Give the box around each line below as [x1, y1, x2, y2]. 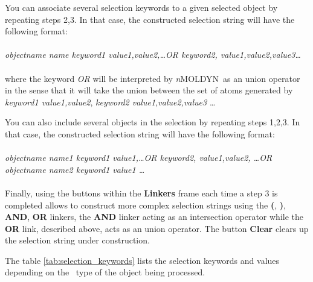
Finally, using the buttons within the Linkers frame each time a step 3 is [5, 186, 278, 199]
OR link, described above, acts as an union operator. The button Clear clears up [5, 222, 309, 234]
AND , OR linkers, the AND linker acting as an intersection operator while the [5, 210, 303, 223]
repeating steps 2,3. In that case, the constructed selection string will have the [5, 13, 295, 25]
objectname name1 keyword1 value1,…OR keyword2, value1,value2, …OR [5, 151, 273, 164]
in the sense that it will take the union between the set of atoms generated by [5, 84, 293, 96]
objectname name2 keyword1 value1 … [5, 163, 145, 175]
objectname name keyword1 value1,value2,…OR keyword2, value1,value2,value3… [5, 48, 301, 61]
